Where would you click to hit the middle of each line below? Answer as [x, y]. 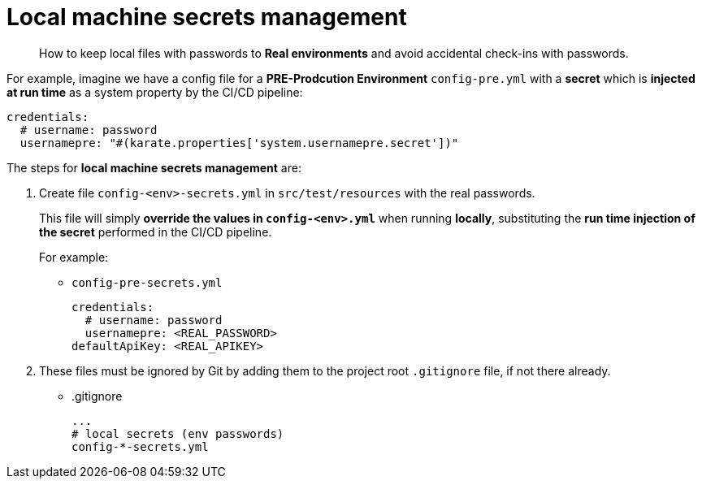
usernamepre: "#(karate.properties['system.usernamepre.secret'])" [239, 143]
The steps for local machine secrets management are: [154, 167]
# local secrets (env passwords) [178, 433]
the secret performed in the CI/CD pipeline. [156, 232]
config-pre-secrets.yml [147, 282]
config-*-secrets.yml [140, 446]
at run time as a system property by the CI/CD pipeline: [155, 92]
